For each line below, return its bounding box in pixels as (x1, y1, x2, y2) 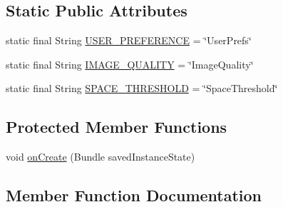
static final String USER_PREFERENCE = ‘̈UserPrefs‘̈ (6, 33, 252, 48)
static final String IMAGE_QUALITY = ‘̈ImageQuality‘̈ (6, 56, 254, 71)
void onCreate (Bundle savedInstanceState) (6, 149, 195, 164)
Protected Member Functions (6, 116, 227, 138)
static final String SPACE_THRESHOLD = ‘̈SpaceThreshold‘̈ (6, 81, 278, 96)
